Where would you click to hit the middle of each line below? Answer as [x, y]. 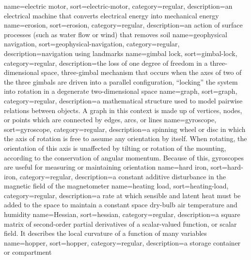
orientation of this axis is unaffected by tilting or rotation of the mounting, [115, 148]
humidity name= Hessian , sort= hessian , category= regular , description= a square [122, 214]
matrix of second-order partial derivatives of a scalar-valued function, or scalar [120, 224]
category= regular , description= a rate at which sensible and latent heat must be [122, 195]
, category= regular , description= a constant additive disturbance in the [121, 176]
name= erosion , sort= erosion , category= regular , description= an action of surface [123, 25]
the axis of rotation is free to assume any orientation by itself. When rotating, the [125, 138]
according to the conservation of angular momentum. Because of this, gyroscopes [124, 157]
